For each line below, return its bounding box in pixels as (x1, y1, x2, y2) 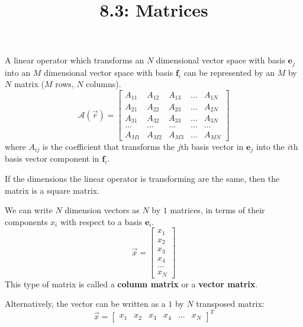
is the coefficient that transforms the (42, 140, 175, 152)
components (5, 215, 48, 227)
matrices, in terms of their (170, 204, 265, 216)
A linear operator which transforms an (5, 54, 144, 66)
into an (5, 66, 31, 78)
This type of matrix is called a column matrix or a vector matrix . (5, 277, 258, 290)
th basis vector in (180, 140, 244, 152)
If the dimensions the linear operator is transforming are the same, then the (5, 172, 280, 185)
